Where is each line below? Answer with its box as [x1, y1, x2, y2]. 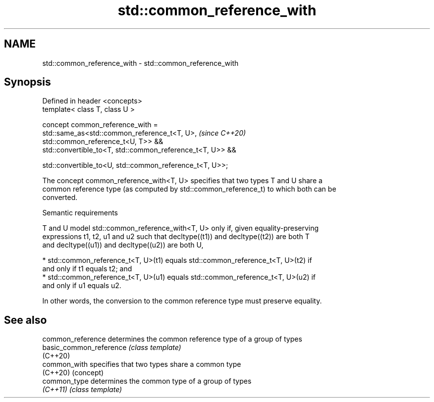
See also [4, 313, 47, 326]
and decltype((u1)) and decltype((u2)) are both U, [42, 241, 204, 250]
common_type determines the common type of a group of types [42, 377, 252, 386]
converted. [42, 193, 78, 202]
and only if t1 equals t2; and [42, 264, 132, 273]
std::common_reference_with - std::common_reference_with [42, 58, 239, 67]
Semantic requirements [42, 208, 118, 217]
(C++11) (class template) [42, 385, 122, 394]
